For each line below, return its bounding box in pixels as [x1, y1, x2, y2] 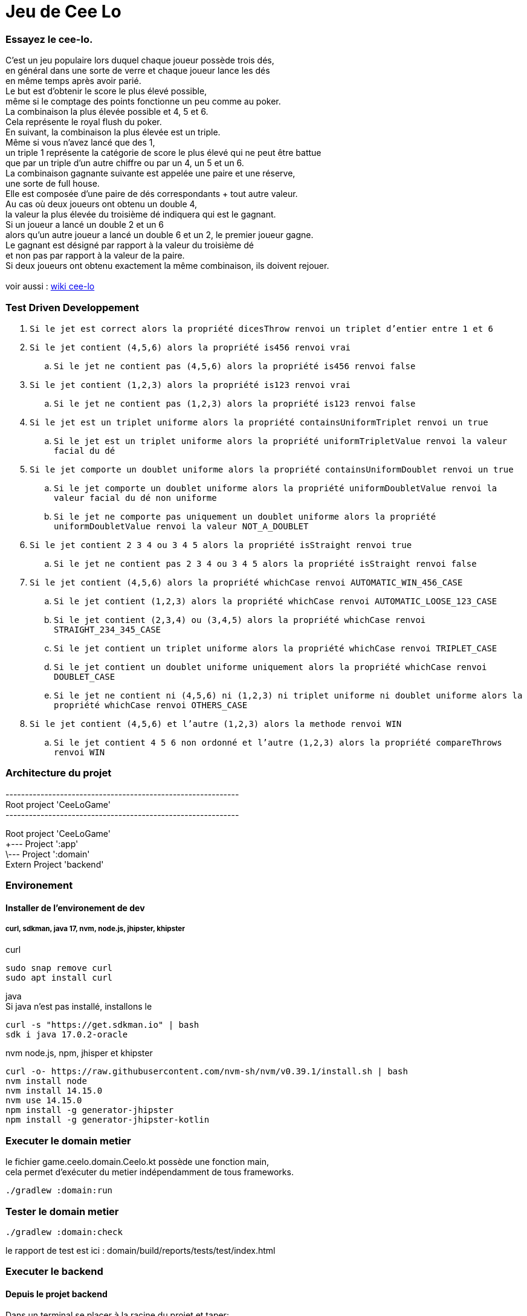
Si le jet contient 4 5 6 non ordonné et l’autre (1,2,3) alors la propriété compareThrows [54, 737, 502, 747]
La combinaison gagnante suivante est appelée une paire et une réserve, [5, 168, 296, 179]
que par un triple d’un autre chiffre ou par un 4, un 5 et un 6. [5, 158, 244, 169]
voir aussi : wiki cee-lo [5, 281, 95, 292]
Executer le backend [5, 1265, 103, 1278]
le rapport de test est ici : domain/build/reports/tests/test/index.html [5, 1245, 276, 1256]
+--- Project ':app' [5, 838, 79, 849]
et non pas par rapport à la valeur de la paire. [5, 250, 185, 261]
